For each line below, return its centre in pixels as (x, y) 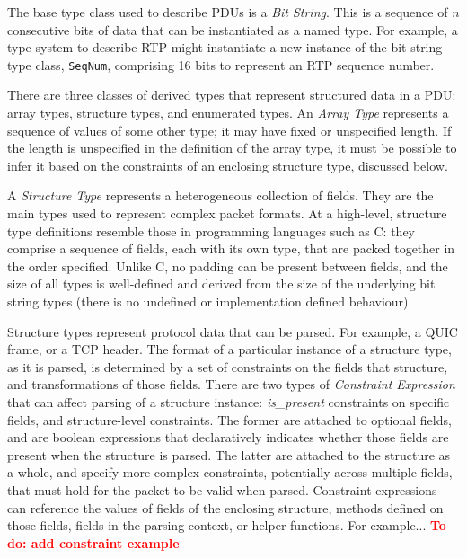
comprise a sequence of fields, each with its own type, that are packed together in (231, 248)
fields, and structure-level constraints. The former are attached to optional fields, (229, 419)
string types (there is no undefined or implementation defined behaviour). (210, 301)
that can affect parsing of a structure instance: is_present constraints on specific (229, 401)
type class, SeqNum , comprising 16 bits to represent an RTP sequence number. (221, 64)
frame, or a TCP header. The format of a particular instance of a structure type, (229, 349)
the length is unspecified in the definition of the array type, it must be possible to (232, 148)
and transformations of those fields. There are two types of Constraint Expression (231, 384)
